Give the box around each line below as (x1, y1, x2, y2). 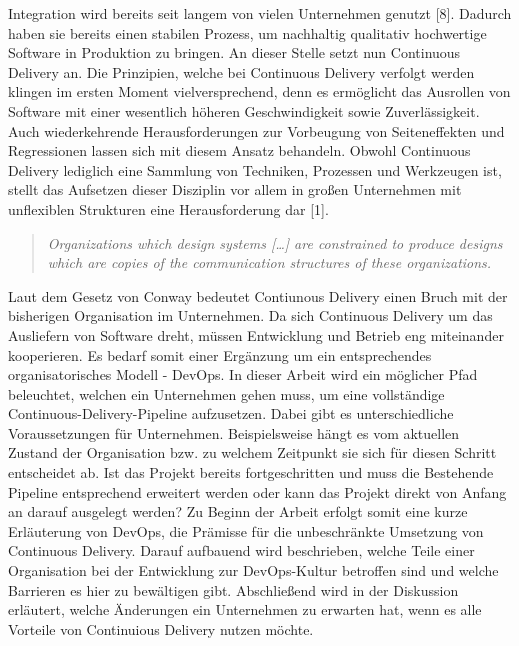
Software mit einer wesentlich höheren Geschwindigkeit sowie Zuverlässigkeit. (8, 100, 480, 121)
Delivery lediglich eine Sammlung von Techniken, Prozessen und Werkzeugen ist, (8, 159, 502, 180)
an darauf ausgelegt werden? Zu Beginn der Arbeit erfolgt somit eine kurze (8, 501, 468, 522)
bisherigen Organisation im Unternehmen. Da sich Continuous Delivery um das (8, 305, 493, 326)
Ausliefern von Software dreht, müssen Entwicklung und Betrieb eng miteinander (8, 324, 504, 345)
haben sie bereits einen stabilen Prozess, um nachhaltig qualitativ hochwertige (8, 22, 487, 43)
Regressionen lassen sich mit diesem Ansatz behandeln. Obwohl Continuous (8, 140, 471, 161)
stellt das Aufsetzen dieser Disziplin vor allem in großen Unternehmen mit (8, 179, 462, 200)
